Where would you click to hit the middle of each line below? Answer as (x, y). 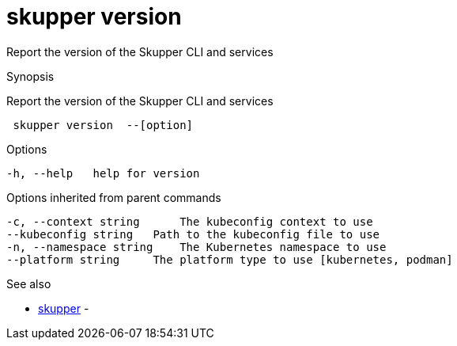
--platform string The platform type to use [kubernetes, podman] (230, 259)
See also (29, 283)
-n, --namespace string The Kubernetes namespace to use (196, 247)
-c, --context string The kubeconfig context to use (190, 221)
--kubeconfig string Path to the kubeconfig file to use (193, 234)
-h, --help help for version (103, 173)
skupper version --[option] (103, 125)
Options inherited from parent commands (114, 197)
